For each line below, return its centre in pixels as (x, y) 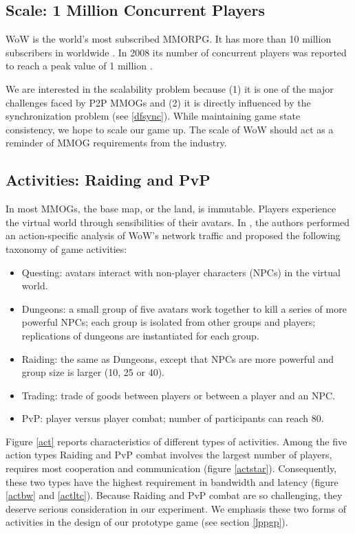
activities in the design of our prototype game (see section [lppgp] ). (147, 522)
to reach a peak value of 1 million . (79, 66)
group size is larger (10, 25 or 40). (93, 372)
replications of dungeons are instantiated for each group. (140, 335)
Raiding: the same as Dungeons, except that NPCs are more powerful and (178, 358)
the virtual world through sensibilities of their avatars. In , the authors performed (178, 222)
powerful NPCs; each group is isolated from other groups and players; (169, 322)
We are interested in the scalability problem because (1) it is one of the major (170, 88)
